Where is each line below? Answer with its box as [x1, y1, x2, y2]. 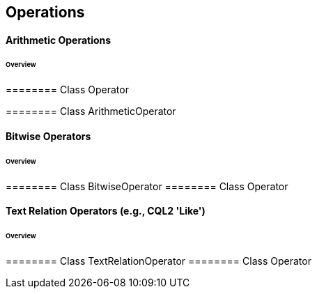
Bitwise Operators [6, 130, 91, 142]
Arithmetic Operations [6, 33, 111, 46]
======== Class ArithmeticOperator [6, 105, 176, 118]
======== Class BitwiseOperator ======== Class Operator [6, 180, 288, 192]
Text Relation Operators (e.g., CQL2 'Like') [6, 205, 206, 217]
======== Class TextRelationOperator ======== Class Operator [6, 254, 311, 267]
